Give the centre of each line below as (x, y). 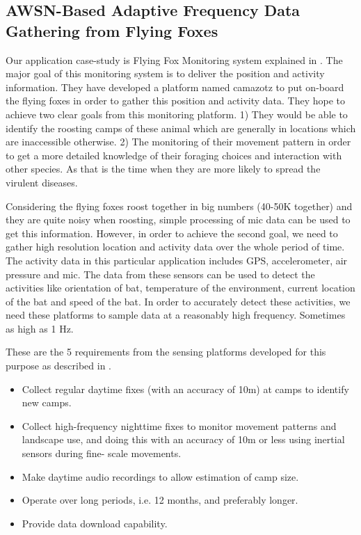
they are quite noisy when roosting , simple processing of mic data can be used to (178, 219)
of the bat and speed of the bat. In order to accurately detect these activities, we (178, 301)
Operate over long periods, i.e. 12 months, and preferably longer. (160, 500)
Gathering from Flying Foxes (112, 30)
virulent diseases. (42, 182)
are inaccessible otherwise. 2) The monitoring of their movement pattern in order (178, 142)
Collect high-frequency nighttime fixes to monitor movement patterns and (179, 425)
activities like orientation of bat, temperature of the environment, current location (180, 288)
